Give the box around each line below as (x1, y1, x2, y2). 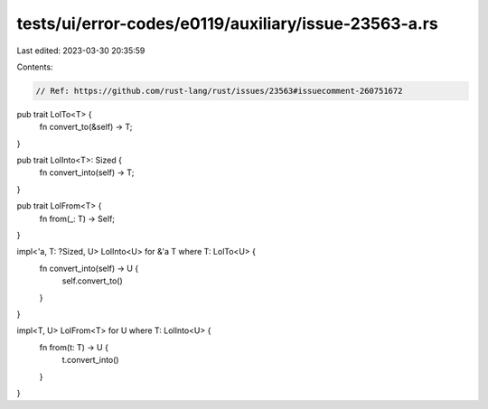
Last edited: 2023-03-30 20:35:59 (16, 45, 145, 56)
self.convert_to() (61, 275, 124, 286)
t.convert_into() (61, 355, 119, 366)
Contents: (16, 61, 53, 72)
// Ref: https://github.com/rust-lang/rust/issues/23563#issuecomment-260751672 (35, 86, 403, 96)
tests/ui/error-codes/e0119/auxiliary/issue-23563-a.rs (16, 14, 438, 33)
